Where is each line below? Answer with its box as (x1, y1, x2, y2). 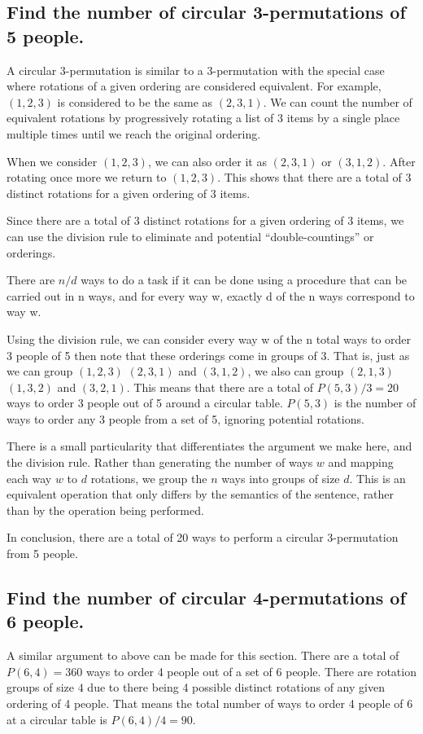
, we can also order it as (147, 152, 267, 169)
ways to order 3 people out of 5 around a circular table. (7, 394, 283, 411)
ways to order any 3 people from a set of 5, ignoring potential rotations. (7, 410, 364, 427)
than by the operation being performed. (7, 501, 204, 518)
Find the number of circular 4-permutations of (7, 585, 406, 610)
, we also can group (247, 363, 344, 380)
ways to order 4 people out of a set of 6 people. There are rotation (86, 662, 416, 679)
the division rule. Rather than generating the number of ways (7, 454, 313, 471)
